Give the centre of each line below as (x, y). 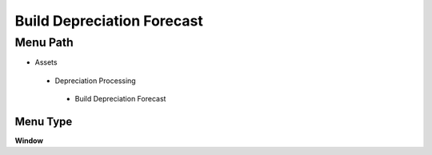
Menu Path (44, 42)
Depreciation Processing (95, 81)
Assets (46, 62)
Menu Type (44, 121)
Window (29, 141)
